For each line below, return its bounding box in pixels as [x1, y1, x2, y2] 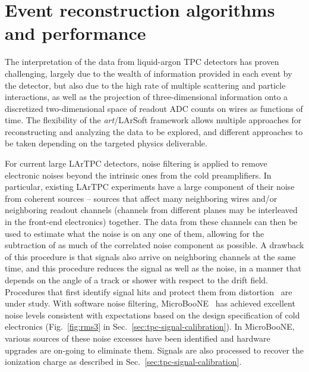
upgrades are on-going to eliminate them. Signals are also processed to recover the [5, 343, 304, 356]
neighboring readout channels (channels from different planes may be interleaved [5, 204, 298, 216]
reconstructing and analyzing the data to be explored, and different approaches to [5, 125, 303, 137]
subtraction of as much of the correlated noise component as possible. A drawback [5, 239, 304, 251]
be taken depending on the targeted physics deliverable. [5, 137, 207, 149]
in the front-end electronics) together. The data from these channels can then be [5, 215, 298, 228]
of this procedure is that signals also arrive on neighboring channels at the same [5, 250, 296, 262]
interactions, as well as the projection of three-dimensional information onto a [5, 90, 288, 103]
